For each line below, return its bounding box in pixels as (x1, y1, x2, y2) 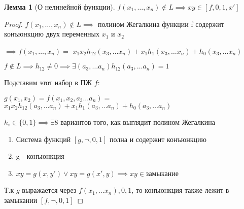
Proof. (4, 18, 23, 29)
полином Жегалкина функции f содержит (97, 18, 224, 29)
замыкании (4, 194, 38, 205)
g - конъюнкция (16, 151, 64, 161)
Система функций (16, 133, 71, 144)
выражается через (22, 185, 77, 195)
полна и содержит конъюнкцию (110, 133, 206, 144)
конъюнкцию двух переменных (4, 28, 99, 39)
